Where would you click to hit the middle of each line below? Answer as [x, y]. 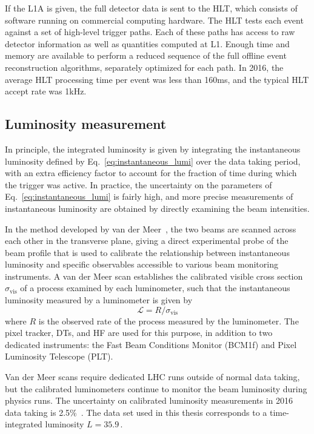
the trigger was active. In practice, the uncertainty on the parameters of [139, 184]
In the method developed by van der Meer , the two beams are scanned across [151, 229]
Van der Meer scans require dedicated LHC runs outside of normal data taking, [152, 377]
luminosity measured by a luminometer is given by [99, 300]
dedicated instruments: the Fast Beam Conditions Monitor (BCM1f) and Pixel [151, 344]
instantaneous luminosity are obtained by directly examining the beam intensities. [157, 208]
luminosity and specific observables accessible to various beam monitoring [142, 264]
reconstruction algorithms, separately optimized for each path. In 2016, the [144, 67]
